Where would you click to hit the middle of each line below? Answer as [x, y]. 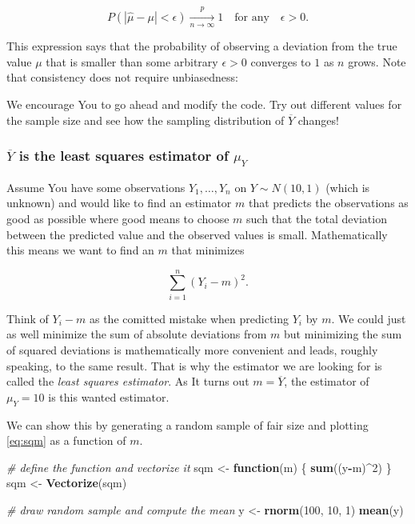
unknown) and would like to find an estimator [119, 203]
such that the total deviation [317, 218]
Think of [28, 318]
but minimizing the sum [343, 334]
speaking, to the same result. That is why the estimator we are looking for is [194, 365]
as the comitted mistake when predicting [189, 318]
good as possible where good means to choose [118, 218]
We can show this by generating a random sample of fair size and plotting [188, 424]
